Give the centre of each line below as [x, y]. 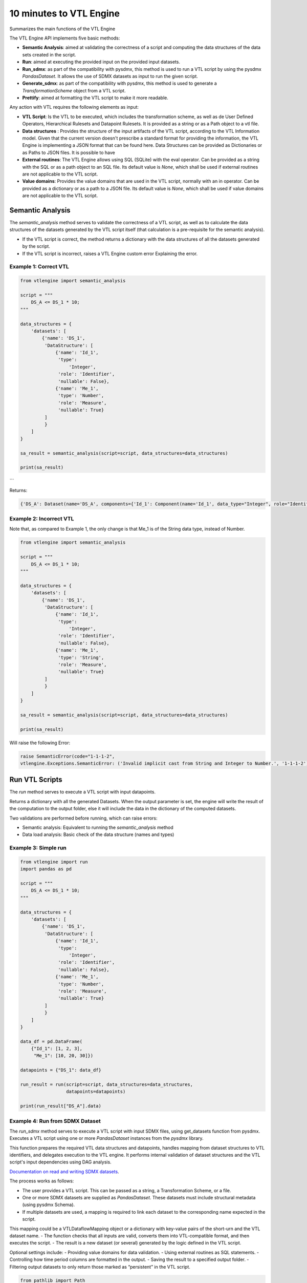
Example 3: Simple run [38, 848]
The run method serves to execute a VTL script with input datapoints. [83, 792]
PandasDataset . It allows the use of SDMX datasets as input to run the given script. [110, 76]
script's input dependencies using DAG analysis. [61, 1162]
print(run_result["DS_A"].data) [61, 1106]
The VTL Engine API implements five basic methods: [65, 38]
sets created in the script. [49, 54]
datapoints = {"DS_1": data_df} [61, 1070]
